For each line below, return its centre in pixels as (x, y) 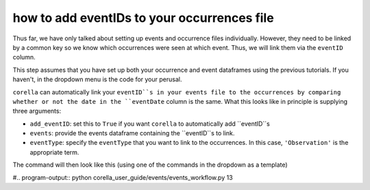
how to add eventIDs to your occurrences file (143, 18)
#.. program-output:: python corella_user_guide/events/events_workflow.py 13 (123, 177)
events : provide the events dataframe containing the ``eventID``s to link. (132, 133)
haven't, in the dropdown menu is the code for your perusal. (97, 79)
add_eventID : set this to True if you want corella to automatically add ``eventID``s (150, 124)
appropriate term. (54, 152)
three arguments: (37, 111)
